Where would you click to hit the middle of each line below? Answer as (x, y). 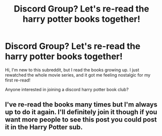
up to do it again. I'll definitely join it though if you (81, 112)
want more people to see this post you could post (81, 120)
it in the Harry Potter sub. (44, 127)
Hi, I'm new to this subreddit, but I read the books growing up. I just (72, 70)
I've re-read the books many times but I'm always (81, 105)
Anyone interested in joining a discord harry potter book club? (67, 89)
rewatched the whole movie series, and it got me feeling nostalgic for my (78, 75)
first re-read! (18, 80)
